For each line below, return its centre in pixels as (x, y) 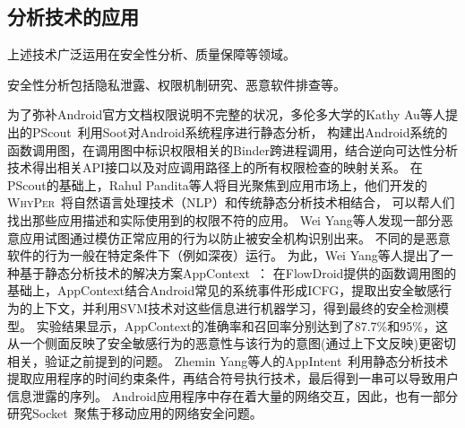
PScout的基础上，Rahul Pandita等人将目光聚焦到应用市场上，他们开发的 (217, 184)
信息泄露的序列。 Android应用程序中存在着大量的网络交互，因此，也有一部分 (232, 395)
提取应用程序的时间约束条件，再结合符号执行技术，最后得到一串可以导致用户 (233, 378)
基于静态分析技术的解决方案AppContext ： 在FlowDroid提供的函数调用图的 (238, 272)
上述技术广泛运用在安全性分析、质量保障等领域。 (151, 54)
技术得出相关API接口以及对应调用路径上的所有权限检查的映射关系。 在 (215, 167)
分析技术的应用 (73, 17)
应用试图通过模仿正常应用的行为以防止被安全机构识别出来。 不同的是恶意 (235, 237)
